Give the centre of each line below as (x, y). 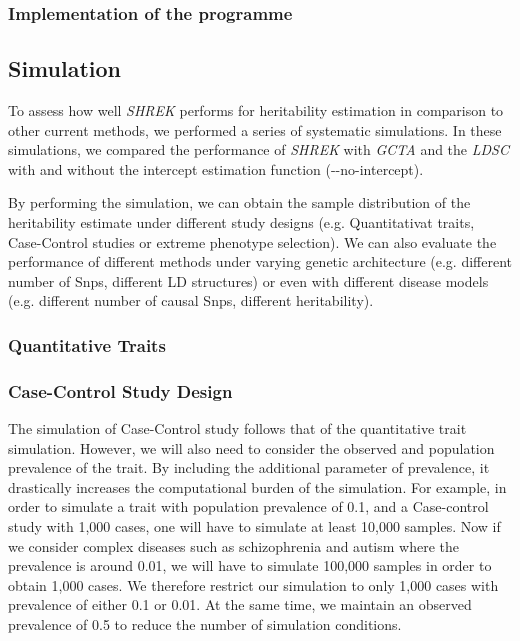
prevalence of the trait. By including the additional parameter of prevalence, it (249, 467)
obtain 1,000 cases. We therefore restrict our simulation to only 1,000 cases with (253, 584)
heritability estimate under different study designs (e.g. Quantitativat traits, (241, 222)
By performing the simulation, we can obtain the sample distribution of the (239, 202)
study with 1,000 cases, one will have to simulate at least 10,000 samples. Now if (254, 526)
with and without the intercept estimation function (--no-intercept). (216, 168)
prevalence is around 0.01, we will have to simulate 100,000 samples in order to (250, 565)
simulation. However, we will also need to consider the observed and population (251, 447)
